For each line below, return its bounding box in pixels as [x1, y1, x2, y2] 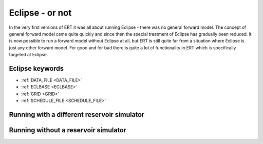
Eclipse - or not [9, 7, 72, 18]
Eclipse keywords [9, 64, 64, 73]
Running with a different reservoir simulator [9, 110, 145, 119]
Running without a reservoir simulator [9, 126, 127, 134]
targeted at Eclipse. [9, 52, 48, 58]
